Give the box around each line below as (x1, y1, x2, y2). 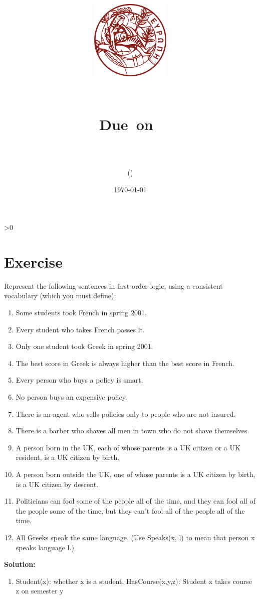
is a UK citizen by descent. (16, 478, 99, 489)
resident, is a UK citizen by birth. (16, 452, 120, 462)
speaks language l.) (16, 542, 74, 552)
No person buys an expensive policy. (16, 392, 127, 402)
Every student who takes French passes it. (16, 324, 145, 334)
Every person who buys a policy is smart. (16, 375, 143, 385)
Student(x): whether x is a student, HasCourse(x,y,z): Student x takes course (16, 575, 252, 586)
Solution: (4, 559, 36, 569)
